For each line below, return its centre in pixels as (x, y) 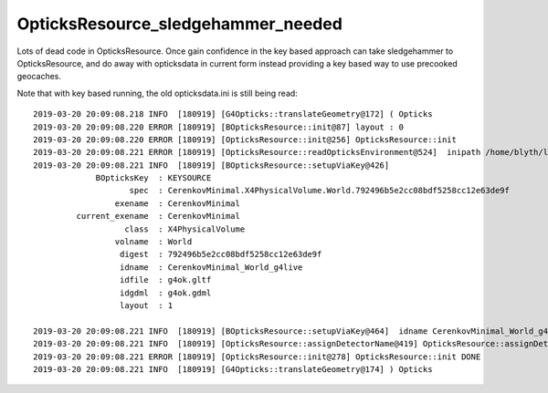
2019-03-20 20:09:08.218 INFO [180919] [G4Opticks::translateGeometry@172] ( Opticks (233, 114)
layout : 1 (146, 305)
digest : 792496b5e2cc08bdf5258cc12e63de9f (221, 254)
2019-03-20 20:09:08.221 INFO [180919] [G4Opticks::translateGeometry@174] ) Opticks (233, 369)
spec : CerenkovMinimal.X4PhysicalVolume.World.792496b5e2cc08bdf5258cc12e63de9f (320, 191)
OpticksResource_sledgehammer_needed (179, 24)
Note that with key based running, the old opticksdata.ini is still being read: (158, 93)
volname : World (153, 242)
